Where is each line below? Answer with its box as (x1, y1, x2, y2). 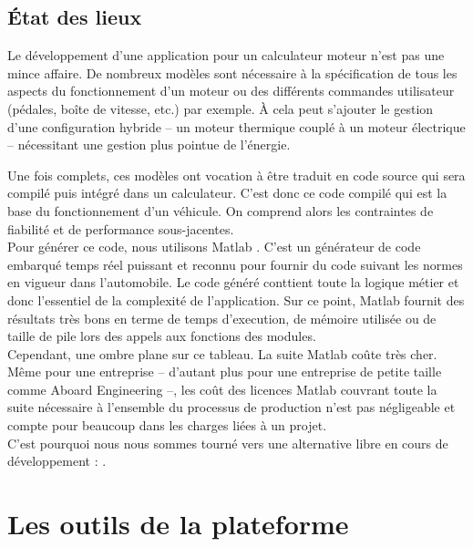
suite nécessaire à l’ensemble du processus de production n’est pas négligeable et (7, 397, 456, 417)
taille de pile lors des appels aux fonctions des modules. (7, 326, 316, 346)
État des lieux (7, 3, 142, 31)
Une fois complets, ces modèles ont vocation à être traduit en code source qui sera (7, 165, 466, 184)
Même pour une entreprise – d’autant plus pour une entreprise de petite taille (7, 362, 442, 381)
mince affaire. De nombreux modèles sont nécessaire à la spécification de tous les (7, 63, 458, 82)
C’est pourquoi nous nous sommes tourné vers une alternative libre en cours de (7, 433, 448, 452)
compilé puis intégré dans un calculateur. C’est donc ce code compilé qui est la (7, 183, 447, 202)
